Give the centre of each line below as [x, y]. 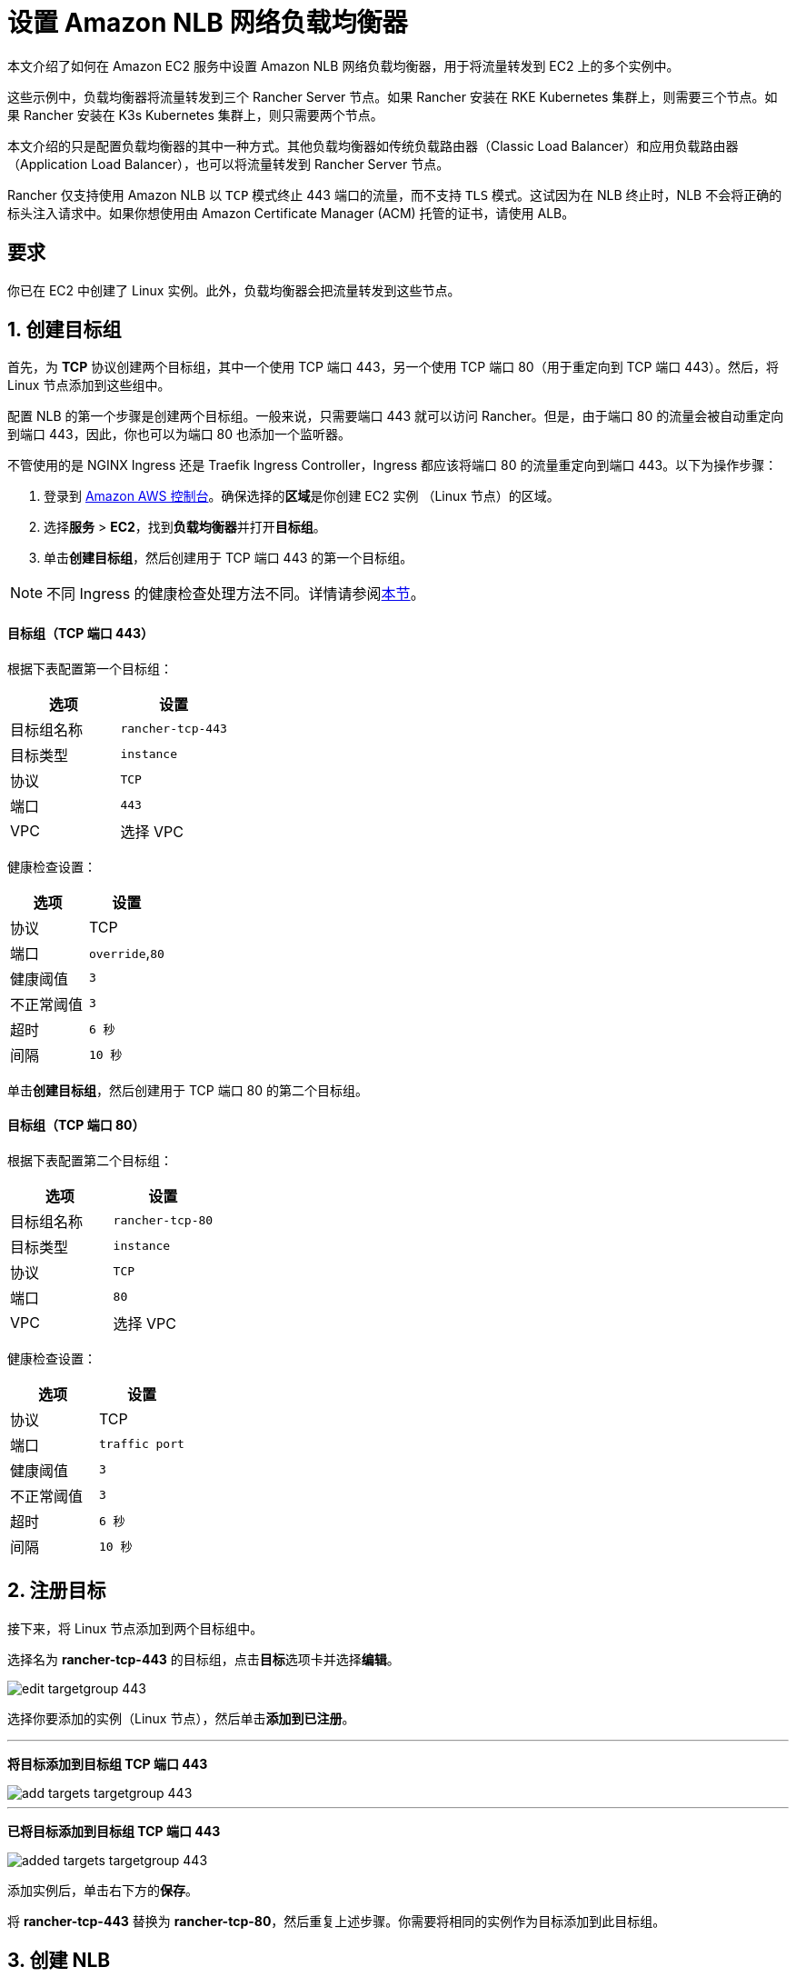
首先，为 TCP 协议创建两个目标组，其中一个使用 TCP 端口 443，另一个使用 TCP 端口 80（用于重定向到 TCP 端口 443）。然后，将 [393, 367]
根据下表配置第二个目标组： [90, 1160]
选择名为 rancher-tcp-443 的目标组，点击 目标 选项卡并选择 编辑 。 [204, 1659]
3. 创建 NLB [59, 1961]
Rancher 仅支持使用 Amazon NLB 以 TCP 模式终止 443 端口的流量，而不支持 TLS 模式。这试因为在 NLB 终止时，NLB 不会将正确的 [395, 195]
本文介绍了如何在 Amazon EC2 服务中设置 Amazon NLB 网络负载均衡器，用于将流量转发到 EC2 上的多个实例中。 [343, 65]
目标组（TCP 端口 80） [76, 1125]
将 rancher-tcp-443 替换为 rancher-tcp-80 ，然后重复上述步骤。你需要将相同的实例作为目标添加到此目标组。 [337, 1921]
